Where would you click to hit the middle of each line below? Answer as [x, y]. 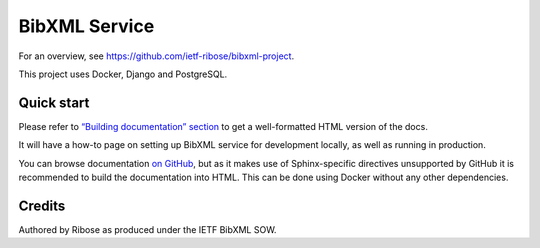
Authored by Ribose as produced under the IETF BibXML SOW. [147, 229]
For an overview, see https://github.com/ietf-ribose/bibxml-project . [156, 56]
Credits [42, 205]
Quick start [54, 102]
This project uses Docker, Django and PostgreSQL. [123, 74]
